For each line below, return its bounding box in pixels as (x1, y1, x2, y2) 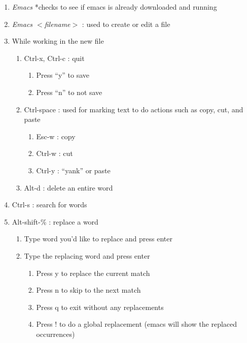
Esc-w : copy (36, 131, 76, 141)
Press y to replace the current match (36, 267, 150, 278)
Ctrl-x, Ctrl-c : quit (24, 52, 85, 63)
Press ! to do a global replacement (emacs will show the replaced (36, 319, 237, 329)
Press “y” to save (36, 70, 90, 80)
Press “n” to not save (36, 86, 102, 97)
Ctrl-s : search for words (12, 199, 87, 210)
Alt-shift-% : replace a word (12, 216, 98, 227)
